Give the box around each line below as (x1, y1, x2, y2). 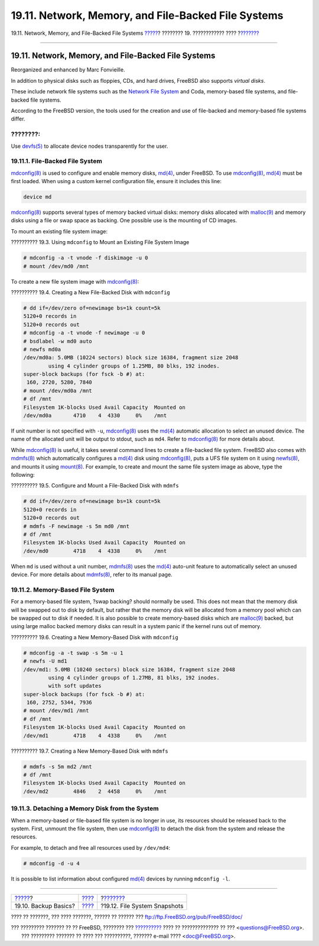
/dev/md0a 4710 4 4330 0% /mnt (23, 412, 167, 419)
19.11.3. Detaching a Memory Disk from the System (11, 804, 159, 812)
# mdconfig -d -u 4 (23, 860, 80, 867)
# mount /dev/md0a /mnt (23, 387, 93, 394)
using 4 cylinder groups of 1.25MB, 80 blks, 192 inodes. (48, 362, 220, 369)
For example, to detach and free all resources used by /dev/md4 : (11, 844, 171, 851)
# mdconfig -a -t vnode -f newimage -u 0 (23, 330, 145, 336)
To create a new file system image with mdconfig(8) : (11, 278, 139, 285)
